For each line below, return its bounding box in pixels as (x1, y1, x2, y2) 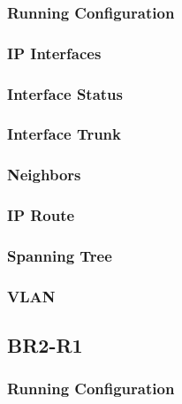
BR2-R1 (7, 332, 83, 359)
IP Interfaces (7, 42, 102, 64)
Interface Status (7, 82, 123, 104)
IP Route (7, 204, 75, 226)
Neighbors (7, 164, 81, 186)
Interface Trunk (7, 123, 121, 145)
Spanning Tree (7, 244, 112, 266)
